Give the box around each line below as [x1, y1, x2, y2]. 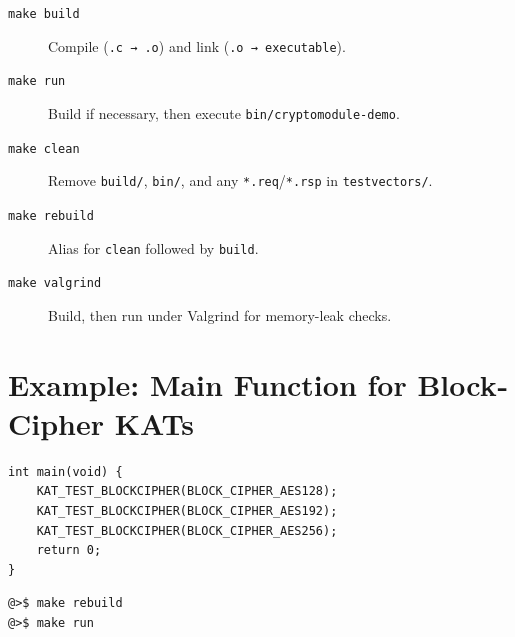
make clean [8, 141, 80, 156]
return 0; [36, 543, 102, 558]
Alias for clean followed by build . [48, 237, 259, 258]
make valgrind [8, 276, 102, 291]
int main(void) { [8, 464, 123, 479]
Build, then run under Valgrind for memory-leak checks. [48, 304, 392, 325]
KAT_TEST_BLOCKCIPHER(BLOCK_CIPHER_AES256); [36, 523, 338, 538]
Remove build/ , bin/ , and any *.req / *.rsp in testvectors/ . [48, 170, 433, 191]
